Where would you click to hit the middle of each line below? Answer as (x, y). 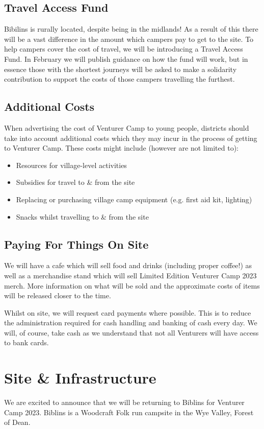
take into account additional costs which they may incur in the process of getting (131, 138)
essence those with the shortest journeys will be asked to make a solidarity (121, 69)
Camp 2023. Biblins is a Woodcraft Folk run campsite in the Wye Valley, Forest (129, 412)
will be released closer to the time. (58, 295)
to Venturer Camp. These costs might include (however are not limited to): (122, 148)
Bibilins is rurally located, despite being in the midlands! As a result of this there (131, 29)
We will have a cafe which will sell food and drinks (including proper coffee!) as (128, 265)
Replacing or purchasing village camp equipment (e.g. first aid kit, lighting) (134, 199)
